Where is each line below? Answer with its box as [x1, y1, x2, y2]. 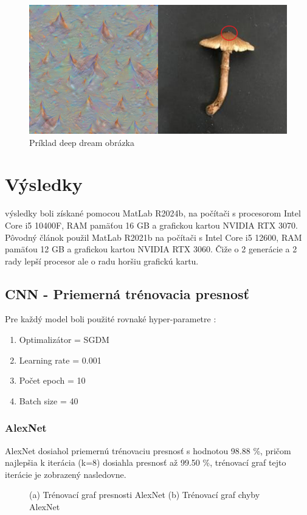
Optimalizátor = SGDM [19, 333, 109, 346]
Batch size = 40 [19, 394, 78, 407]
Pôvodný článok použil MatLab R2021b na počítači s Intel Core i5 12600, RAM [5, 230, 302, 243]
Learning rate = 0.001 [19, 353, 102, 366]
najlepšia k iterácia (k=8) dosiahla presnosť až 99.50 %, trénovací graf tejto [5, 456, 286, 469]
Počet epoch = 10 [19, 374, 86, 387]
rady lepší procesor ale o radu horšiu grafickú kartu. [5, 254, 199, 267]
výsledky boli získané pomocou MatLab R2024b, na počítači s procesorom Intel [5, 207, 301, 219]
